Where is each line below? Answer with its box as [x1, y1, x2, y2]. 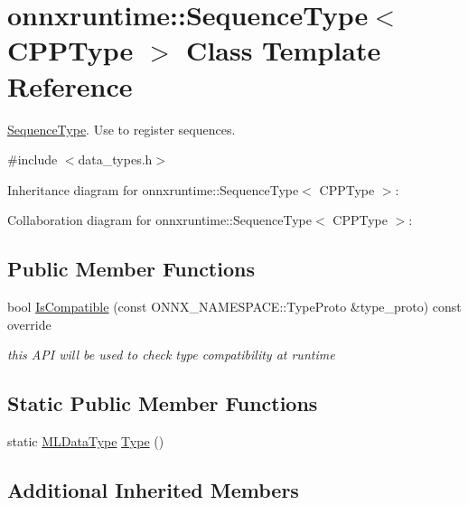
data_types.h [78, 150, 153, 169]
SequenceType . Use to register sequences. [7, 119, 236, 138]
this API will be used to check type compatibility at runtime [7, 345, 335, 364]
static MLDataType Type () [7, 432, 164, 451]
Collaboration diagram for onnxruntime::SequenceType [7, 210, 312, 229]
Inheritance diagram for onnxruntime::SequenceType [7, 180, 299, 199]
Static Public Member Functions [7, 389, 318, 417]
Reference [7, 67, 133, 104]
